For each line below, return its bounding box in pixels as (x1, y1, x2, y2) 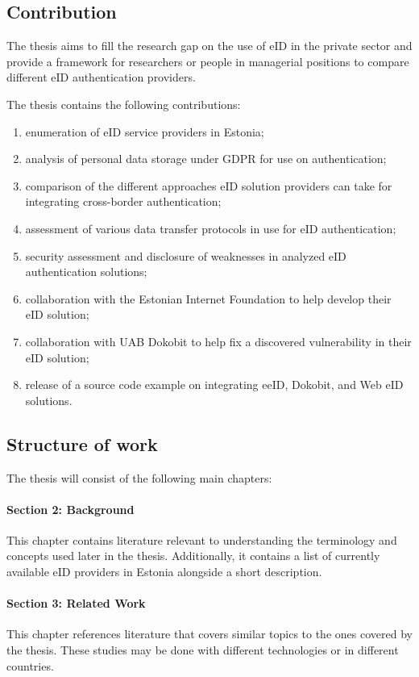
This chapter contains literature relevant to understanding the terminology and (6, 531, 397, 548)
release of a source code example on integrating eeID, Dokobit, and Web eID (25, 376, 404, 393)
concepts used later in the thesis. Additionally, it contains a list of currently (6, 547, 380, 564)
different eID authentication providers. (6, 69, 196, 86)
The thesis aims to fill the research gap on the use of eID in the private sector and (6, 37, 413, 54)
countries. (6, 657, 54, 674)
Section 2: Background (6, 500, 135, 517)
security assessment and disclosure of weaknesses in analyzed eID (25, 247, 346, 264)
